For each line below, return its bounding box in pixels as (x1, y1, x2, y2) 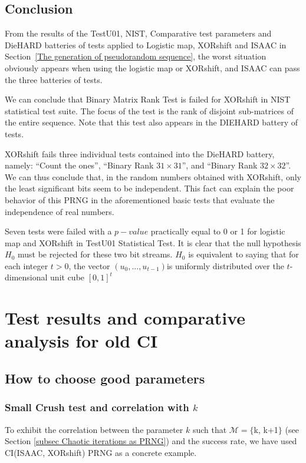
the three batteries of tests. (5, 73, 103, 85)
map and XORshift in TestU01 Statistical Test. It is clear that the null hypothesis (5, 236, 301, 249)
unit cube (50, 271, 85, 283)
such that (192, 423, 227, 435)
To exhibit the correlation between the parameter (5, 423, 183, 435)
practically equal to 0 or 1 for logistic (150, 225, 285, 237)
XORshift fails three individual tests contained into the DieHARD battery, (5, 147, 275, 160)
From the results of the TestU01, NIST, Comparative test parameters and (5, 27, 272, 39)
